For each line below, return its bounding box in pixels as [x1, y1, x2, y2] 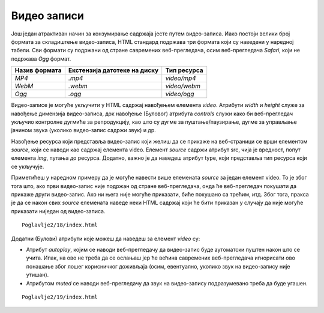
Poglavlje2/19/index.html [22, 293, 98, 300]
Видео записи [11, 9, 84, 22]
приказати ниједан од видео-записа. [11, 207, 106, 214]
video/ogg [165, 90, 194, 99]
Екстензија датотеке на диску [68, 66, 159, 74]
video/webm [165, 82, 201, 90]
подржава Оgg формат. [11, 55, 71, 62]
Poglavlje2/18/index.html [22, 222, 98, 228]
